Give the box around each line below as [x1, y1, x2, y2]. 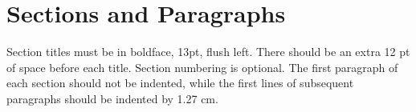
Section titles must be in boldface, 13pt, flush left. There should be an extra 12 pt [6, 43, 410, 60]
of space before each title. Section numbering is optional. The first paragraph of [6, 58, 398, 75]
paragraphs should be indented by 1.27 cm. [6, 90, 218, 106]
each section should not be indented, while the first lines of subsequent [6, 74, 354, 91]
